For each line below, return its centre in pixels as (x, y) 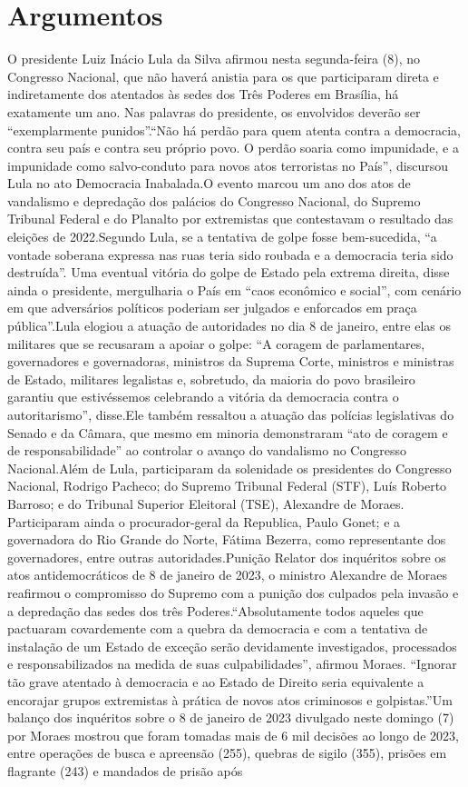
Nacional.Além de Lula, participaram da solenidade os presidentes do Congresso (229, 468)
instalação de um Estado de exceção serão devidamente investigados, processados (232, 646)
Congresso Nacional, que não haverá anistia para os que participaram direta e (223, 76)
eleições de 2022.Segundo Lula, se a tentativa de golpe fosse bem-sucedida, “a (222, 237)
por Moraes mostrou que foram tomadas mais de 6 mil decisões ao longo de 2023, (233, 735)
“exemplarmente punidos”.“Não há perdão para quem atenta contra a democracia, (234, 130)
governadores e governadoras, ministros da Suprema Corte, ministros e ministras (231, 361)
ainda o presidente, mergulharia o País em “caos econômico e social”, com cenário (234, 289)
